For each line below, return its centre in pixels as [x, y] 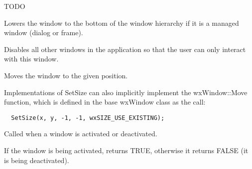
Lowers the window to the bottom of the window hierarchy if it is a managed [122, 23]
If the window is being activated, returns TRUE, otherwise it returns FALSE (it [126, 150]
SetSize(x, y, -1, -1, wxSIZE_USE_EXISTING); [88, 118]
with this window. [31, 59]
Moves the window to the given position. [66, 75]
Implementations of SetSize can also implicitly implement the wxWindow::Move [126, 92]
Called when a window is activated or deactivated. [81, 134]
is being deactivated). [37, 160]
